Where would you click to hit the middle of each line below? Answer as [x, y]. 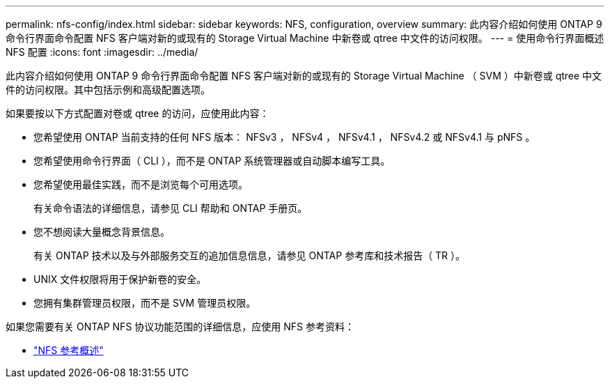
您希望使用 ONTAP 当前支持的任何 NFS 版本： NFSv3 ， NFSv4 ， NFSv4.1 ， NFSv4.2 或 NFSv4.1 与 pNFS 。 [284, 137]
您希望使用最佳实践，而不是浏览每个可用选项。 [141, 184]
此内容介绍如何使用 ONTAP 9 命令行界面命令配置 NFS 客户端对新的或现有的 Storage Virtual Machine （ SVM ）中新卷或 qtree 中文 [304, 76]
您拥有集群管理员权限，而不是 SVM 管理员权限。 [145, 303]
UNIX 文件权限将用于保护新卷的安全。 [120, 279]
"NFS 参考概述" [69, 350]
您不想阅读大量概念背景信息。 [102, 232]
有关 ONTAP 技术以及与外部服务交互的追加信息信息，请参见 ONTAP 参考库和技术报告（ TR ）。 [250, 255]
